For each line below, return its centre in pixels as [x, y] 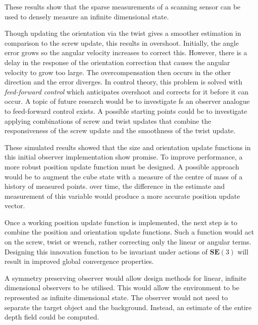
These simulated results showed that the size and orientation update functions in [128, 147]
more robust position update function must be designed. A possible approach [122, 166]
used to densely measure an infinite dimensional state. [87, 16]
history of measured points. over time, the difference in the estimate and [115, 186]
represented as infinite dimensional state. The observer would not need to [116, 297]
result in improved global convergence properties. [79, 261]
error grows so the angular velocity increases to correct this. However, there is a [126, 52]
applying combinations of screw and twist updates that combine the [108, 121]
